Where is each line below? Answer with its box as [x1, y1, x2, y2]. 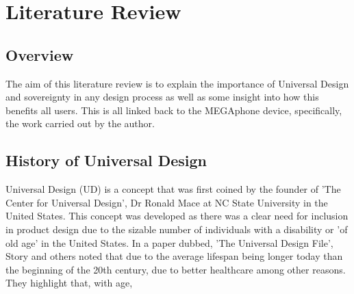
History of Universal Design [5, 150, 207, 171]
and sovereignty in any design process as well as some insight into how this [5, 90, 319, 104]
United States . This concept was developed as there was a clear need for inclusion [5, 209, 349, 223]
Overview [5, 44, 74, 65]
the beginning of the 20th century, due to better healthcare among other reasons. [5, 262, 346, 276]
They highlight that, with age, [5, 276, 133, 290]
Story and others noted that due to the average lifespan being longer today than [5, 249, 343, 263]
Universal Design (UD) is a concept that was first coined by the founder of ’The [5, 182, 341, 196]
